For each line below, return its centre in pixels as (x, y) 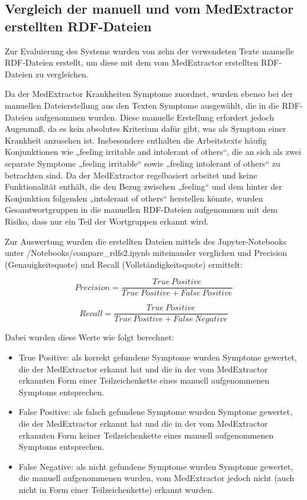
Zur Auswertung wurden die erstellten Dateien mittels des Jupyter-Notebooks (146, 241)
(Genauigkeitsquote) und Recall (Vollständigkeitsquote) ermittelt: (124, 264)
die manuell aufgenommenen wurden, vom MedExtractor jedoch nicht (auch (156, 478)
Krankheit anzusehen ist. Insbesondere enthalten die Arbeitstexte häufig (136, 140)
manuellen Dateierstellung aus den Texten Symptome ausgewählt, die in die (142, 105)
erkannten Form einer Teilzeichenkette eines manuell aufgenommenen (144, 380)
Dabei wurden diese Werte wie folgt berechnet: (90, 337)
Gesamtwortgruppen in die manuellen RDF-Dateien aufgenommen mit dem (141, 210)
